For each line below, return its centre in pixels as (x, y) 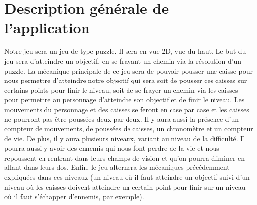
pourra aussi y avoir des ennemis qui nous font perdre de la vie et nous (112, 148)
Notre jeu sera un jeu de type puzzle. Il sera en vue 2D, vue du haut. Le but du (125, 51)
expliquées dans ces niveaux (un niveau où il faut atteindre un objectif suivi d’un (127, 177)
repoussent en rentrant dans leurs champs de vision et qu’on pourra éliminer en (125, 157)
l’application (47, 27)
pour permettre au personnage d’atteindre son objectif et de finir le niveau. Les (125, 100)
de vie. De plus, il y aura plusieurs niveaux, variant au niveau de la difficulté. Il (125, 138)
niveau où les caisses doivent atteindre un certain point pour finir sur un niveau (125, 186)
